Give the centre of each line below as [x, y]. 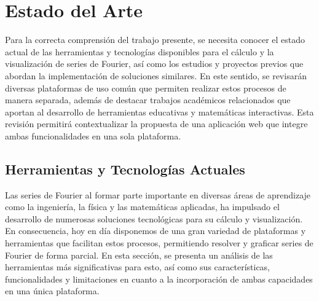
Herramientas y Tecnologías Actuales [125, 169]
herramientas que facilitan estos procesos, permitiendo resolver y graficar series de [159, 243]
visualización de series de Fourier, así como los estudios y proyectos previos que [154, 64]
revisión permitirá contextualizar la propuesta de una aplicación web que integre [156, 124]
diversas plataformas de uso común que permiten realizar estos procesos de [146, 88]
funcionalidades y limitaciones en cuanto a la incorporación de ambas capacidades [159, 279]
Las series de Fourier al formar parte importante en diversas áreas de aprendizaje [158, 194]
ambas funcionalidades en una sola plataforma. [93, 135]
